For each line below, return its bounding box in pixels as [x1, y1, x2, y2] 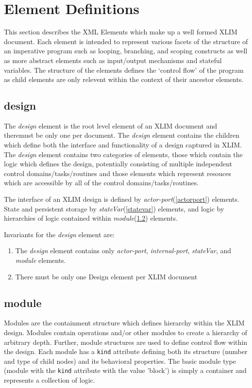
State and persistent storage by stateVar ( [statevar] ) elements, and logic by [4, 203, 224, 213]
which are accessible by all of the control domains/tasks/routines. [4, 178, 199, 188]
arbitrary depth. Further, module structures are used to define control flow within [4, 337, 247, 347]
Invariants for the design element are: [4, 229, 115, 239]
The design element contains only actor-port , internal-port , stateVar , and [15, 245, 232, 256]
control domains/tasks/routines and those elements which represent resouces [4, 168, 231, 178]
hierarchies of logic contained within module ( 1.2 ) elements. [4, 213, 178, 223]
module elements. [15, 255, 66, 265]
